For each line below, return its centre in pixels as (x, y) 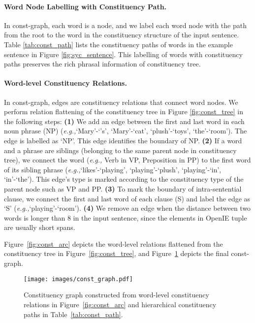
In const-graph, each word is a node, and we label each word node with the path (125, 25)
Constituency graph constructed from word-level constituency (116, 295)
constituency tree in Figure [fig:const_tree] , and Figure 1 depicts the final (116, 253)
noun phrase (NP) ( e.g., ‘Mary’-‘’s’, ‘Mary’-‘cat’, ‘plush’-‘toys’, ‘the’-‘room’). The (126, 131)
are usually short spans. (40, 227)
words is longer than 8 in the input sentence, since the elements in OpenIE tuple (126, 217)
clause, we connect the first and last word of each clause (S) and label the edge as (127, 198)
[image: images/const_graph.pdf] (78, 279)
